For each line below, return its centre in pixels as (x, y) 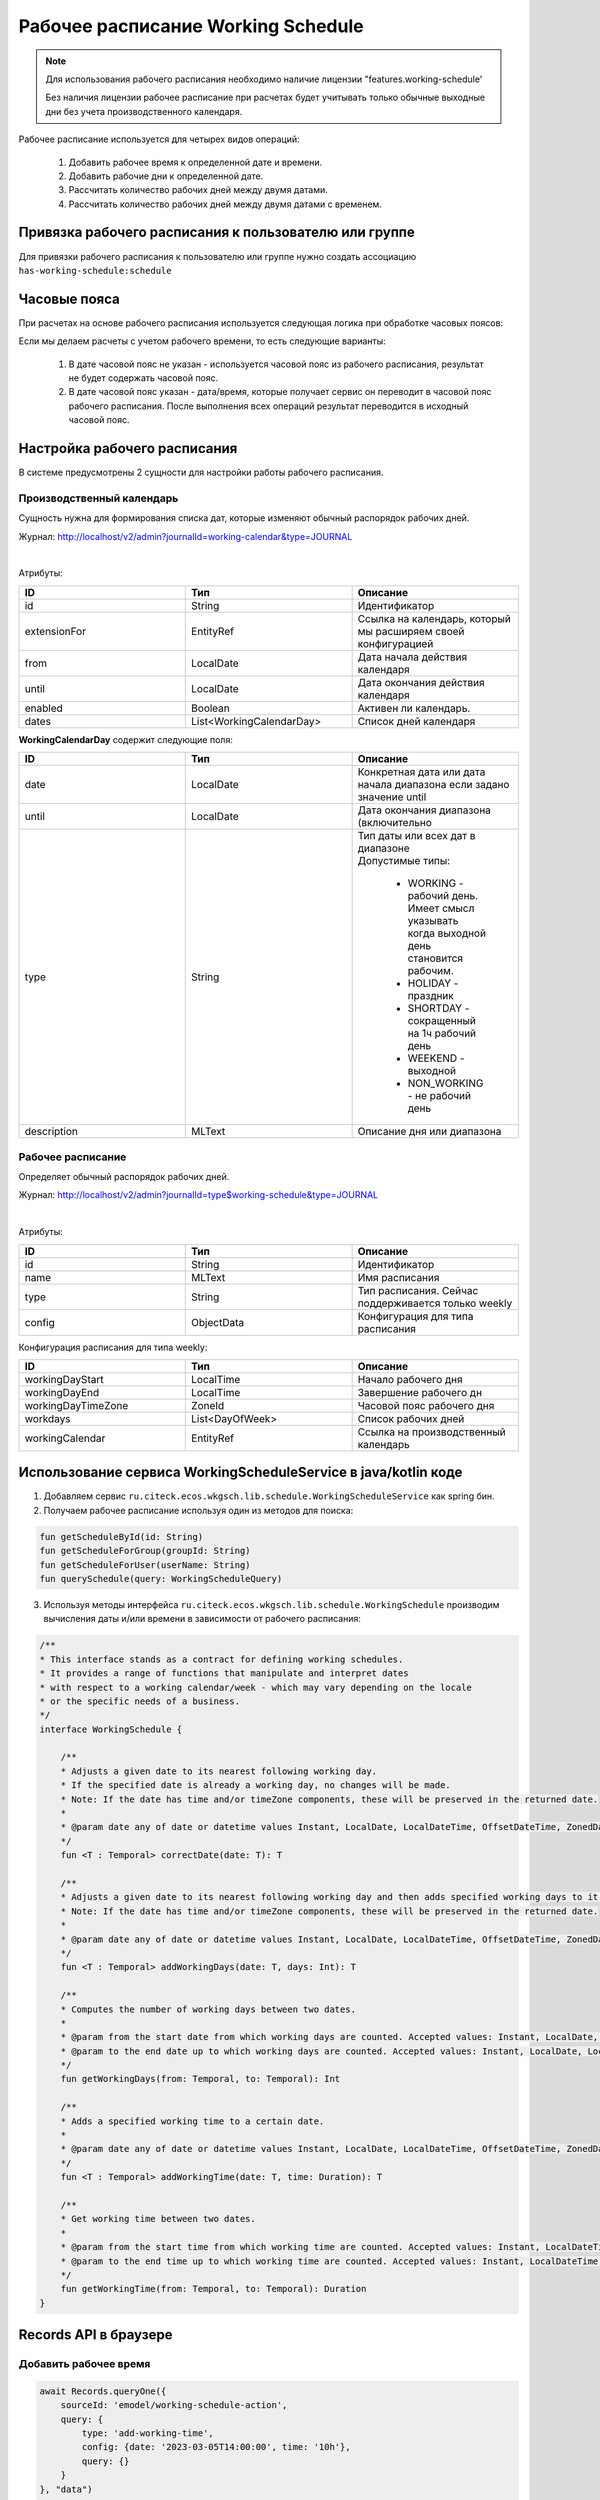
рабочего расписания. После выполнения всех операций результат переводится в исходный (268, 406)
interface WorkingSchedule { (111, 1729)
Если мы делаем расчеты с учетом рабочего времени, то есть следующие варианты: (202, 341)
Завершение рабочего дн (420, 1392)
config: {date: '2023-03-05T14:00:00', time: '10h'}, (216, 2447)
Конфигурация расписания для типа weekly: (113, 1347)
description (51, 1132)
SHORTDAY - (438, 1008)
